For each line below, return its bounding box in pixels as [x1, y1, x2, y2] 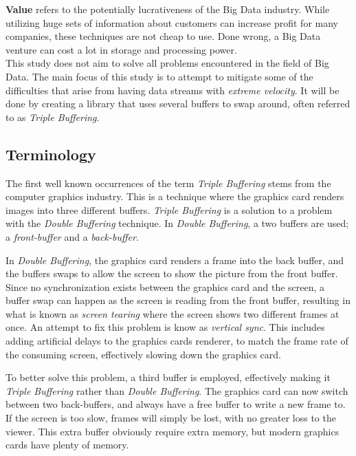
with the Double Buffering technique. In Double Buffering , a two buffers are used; [5, 216, 349, 230]
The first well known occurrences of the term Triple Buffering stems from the [5, 175, 331, 190]
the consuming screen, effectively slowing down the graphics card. [5, 347, 281, 361]
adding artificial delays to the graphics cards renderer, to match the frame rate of [5, 334, 348, 348]
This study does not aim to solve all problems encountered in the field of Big [5, 56, 329, 70]
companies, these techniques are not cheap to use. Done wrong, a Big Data [5, 29, 321, 43]
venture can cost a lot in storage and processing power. [5, 42, 237, 56]
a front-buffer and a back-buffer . [5, 229, 139, 243]
